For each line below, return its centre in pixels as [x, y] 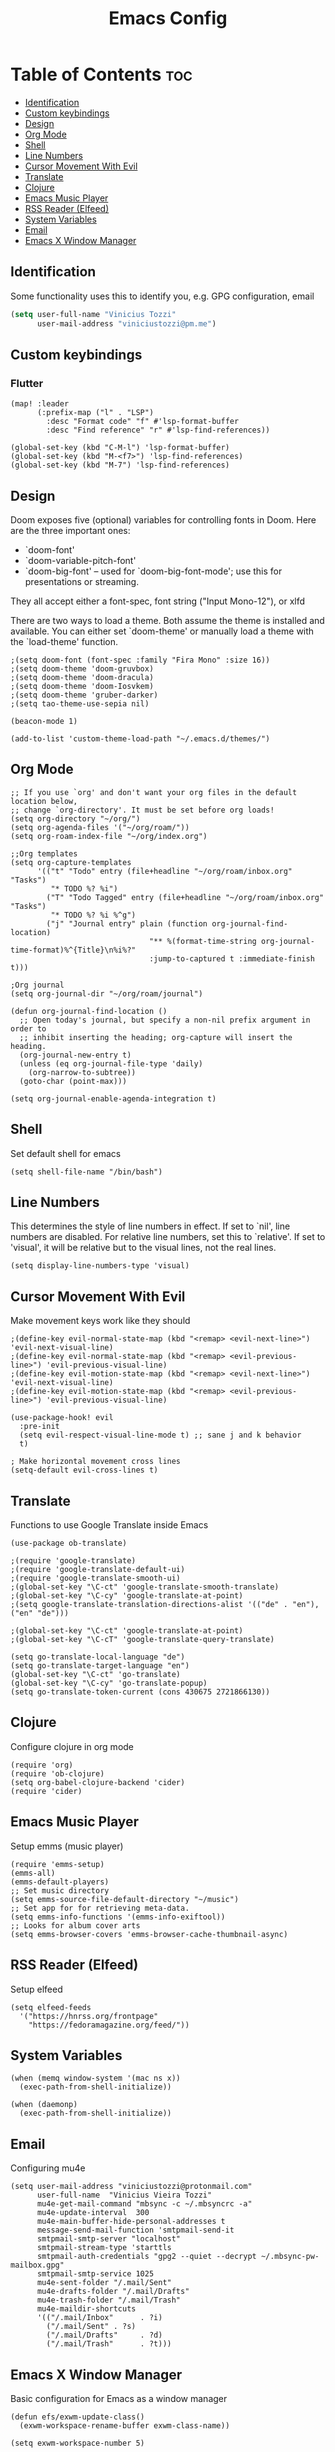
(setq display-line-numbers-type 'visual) [100, 1266]
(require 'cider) [46, 1791]
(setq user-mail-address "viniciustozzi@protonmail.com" [131, 2187]
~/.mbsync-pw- [290, 2257]
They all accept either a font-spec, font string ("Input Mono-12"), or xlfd [158, 601]
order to [28, 1028]
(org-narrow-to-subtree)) [82, 1072]
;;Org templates [44, 853]
